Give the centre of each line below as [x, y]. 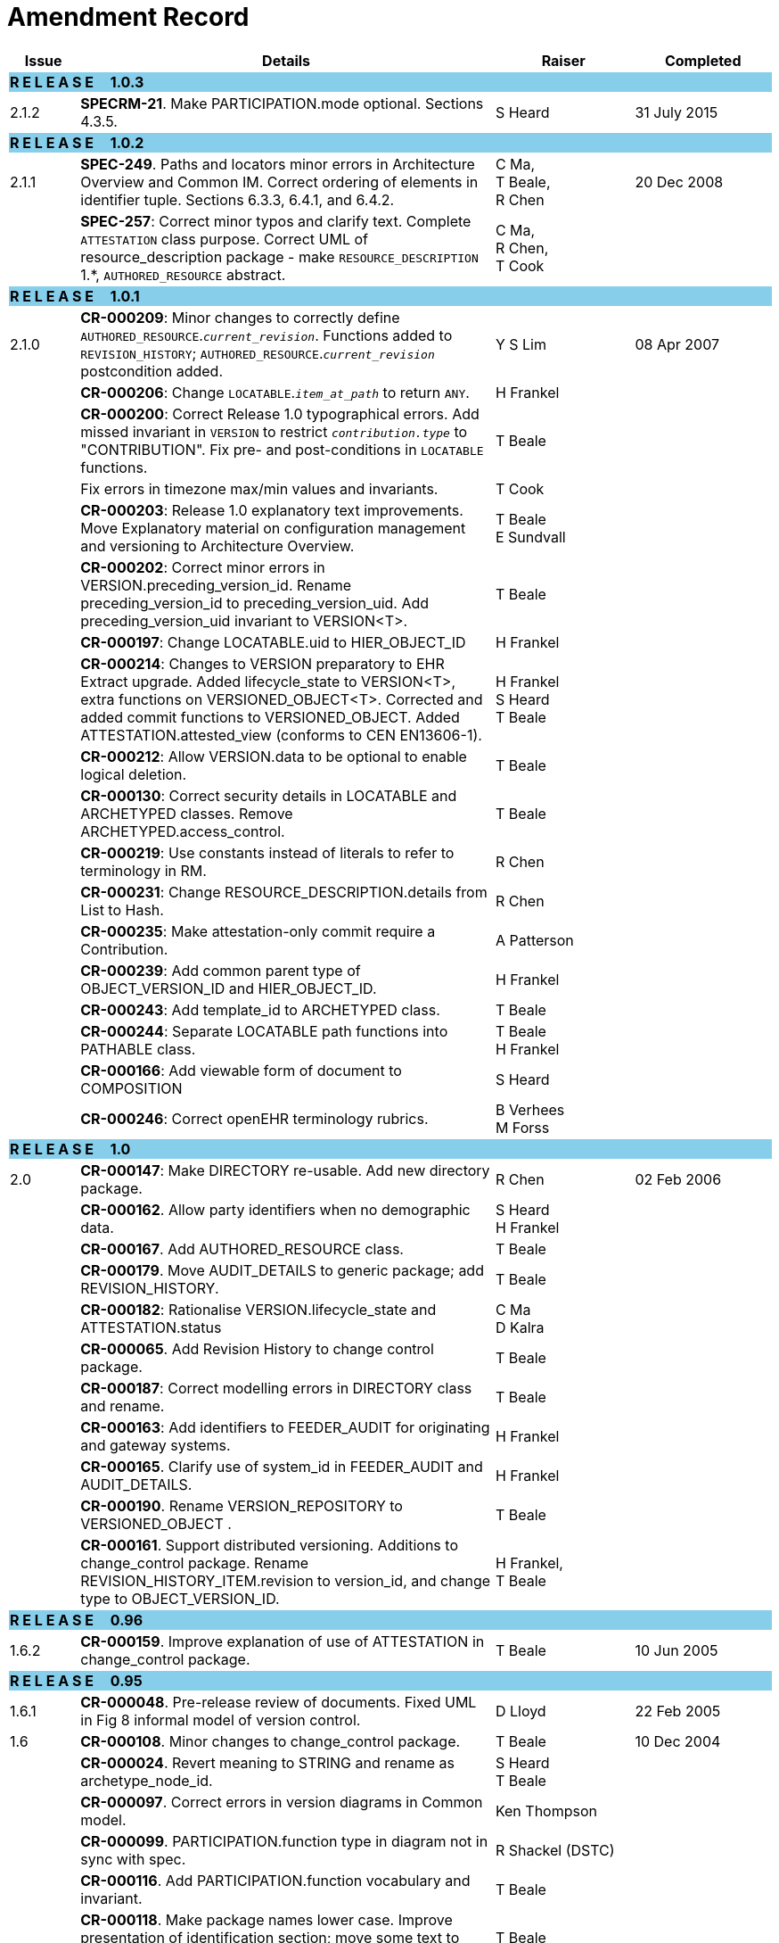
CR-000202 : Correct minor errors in [203, 567]
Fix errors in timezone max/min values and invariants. [259, 488]
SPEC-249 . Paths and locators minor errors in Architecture [278, 164]
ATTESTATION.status [151, 1327]
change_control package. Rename [195, 1563]
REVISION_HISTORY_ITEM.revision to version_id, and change [286, 1580]
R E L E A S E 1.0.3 [77, 82]
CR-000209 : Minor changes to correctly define [240, 317]
